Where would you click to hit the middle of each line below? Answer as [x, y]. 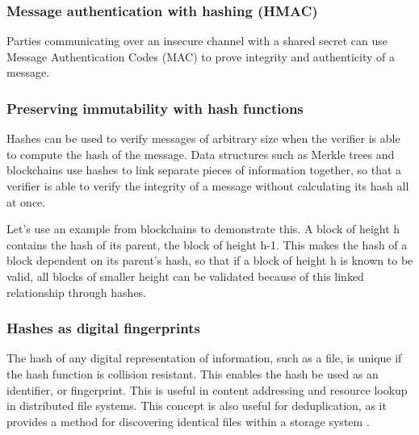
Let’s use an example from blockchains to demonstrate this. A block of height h [203, 229]
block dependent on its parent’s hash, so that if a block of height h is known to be [210, 260]
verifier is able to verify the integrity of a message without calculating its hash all [208, 186]
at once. [26, 201]
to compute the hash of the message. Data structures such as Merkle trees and [201, 154]
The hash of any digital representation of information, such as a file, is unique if [204, 358]
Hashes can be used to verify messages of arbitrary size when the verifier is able [203, 138]
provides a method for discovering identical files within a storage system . [188, 421]
